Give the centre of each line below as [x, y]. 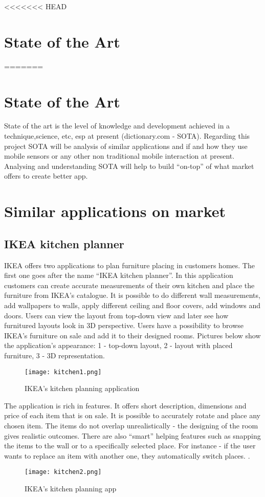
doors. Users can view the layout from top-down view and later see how [116, 315]
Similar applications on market [115, 211]
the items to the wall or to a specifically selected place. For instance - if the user [130, 446]
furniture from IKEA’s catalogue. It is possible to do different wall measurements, [132, 295]
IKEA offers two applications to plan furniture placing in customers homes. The [129, 265]
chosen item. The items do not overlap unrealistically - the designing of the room [131, 425]
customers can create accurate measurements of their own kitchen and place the [129, 285]
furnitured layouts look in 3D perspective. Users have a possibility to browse [124, 325]
